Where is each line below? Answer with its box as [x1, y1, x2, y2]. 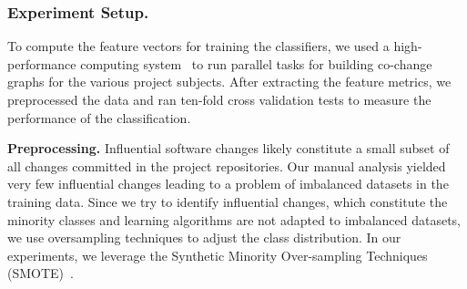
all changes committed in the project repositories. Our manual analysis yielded [7, 156, 446, 175]
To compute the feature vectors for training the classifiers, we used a [7, 36, 390, 56]
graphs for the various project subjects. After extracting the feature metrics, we [7, 72, 452, 91]
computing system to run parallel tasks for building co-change [80, 54, 432, 73]
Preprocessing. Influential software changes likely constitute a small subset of [7, 139, 450, 158]
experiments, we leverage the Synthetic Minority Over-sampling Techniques [7, 245, 428, 264]
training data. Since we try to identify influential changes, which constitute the [7, 191, 448, 211]
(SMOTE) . [7, 263, 74, 283]
